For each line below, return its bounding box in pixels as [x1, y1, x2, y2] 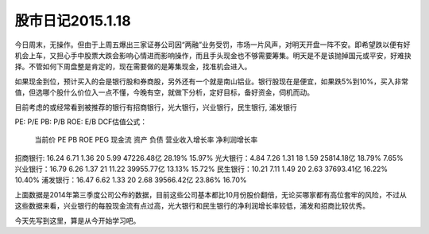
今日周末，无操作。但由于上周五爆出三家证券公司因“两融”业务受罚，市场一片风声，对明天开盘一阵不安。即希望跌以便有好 [14, 40, 411, 49]
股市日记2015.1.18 [14, 12, 131, 29]
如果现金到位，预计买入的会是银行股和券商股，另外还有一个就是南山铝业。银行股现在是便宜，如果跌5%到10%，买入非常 [14, 76, 409, 86]
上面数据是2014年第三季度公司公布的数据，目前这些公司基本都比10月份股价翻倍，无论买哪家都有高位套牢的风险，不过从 [14, 189, 407, 199]
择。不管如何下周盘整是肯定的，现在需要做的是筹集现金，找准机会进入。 [14, 62, 252, 72]
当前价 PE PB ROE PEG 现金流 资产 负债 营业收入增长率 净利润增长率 [34, 135, 258, 145]
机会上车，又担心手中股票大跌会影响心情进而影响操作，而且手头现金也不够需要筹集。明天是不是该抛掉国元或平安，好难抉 [14, 50, 412, 60]
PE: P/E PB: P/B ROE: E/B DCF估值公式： [14, 116, 148, 127]
